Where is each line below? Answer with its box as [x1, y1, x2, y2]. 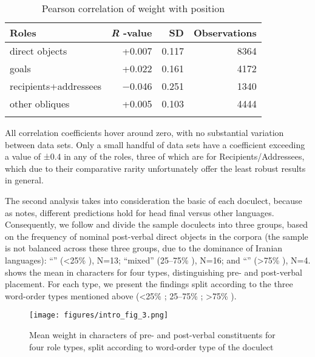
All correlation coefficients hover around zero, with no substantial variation [5, 126, 284, 138]
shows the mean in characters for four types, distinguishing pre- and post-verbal [5, 265, 303, 278]
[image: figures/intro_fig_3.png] [29, 311, 169, 320]
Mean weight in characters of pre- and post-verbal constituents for [29, 328, 276, 341]
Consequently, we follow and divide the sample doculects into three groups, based [5, 218, 308, 231]
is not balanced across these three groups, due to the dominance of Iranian [5, 242, 283, 254]
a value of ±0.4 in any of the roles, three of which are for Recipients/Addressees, [5, 150, 305, 163]
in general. [5, 174, 44, 186]
